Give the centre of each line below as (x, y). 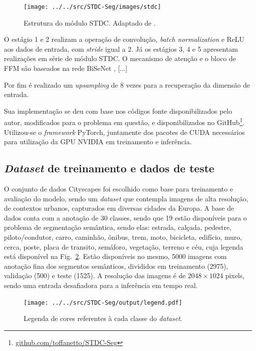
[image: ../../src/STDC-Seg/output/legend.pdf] (103, 303)
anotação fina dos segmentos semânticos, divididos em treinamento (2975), (116, 266)
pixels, (235, 275)
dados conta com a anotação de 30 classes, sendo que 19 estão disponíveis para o (126, 217)
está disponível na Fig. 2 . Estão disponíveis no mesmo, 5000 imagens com (115, 256)
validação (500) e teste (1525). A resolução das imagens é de (95, 275)
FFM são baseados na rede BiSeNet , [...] (66, 68)
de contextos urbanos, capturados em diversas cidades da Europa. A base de (119, 208)
